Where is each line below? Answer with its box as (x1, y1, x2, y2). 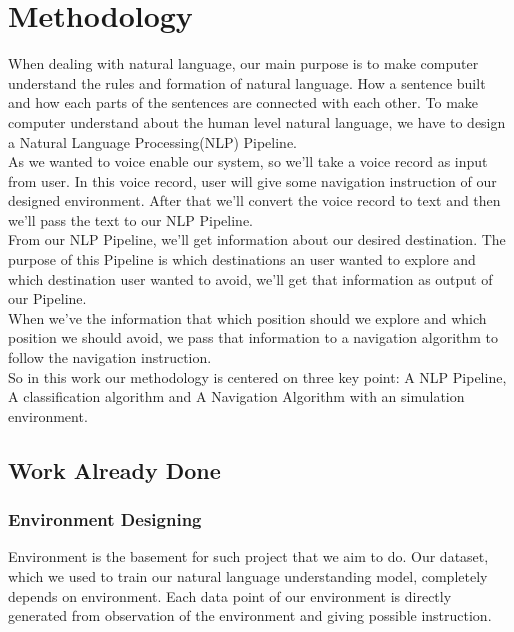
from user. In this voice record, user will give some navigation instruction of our (8, 170, 497, 191)
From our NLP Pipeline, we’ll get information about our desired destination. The (8, 229, 506, 250)
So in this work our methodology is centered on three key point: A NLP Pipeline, (8, 366, 507, 387)
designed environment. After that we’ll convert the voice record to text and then (8, 190, 501, 211)
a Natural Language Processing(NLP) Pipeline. (8, 131, 298, 152)
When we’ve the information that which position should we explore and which (8, 307, 487, 328)
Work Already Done (8, 454, 221, 485)
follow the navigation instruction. (8, 347, 212, 368)
